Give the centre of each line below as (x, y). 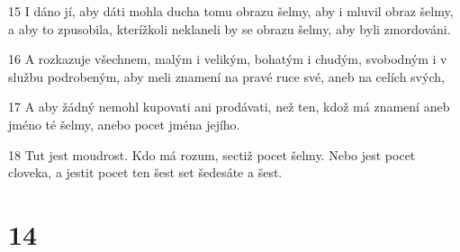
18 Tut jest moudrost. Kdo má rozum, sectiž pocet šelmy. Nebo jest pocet (212, 154)
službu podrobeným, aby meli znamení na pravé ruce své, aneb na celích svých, (226, 76)
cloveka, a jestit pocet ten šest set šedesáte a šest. (145, 172)
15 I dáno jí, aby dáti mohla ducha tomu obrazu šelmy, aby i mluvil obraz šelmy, (231, 11)
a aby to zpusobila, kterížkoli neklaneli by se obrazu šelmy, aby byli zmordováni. (230, 28)
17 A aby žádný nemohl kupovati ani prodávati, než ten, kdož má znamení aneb (229, 107)
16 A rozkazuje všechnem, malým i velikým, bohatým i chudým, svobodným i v (228, 59)
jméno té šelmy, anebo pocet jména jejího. (124, 124)
